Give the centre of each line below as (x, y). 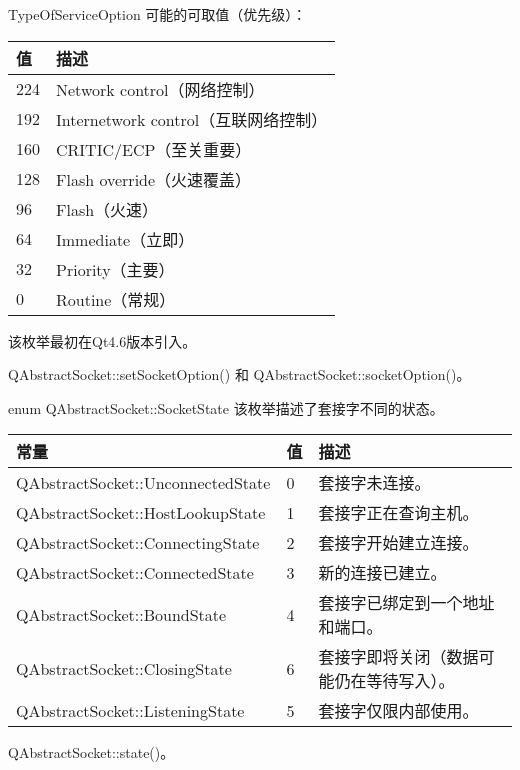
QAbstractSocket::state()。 (91, 752)
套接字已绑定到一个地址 (406, 603)
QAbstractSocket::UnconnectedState (143, 482)
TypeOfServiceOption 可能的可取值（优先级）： (157, 14)
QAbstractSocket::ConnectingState (138, 542)
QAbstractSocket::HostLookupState (141, 512)
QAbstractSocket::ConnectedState (135, 572)
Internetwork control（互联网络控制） (192, 119)
